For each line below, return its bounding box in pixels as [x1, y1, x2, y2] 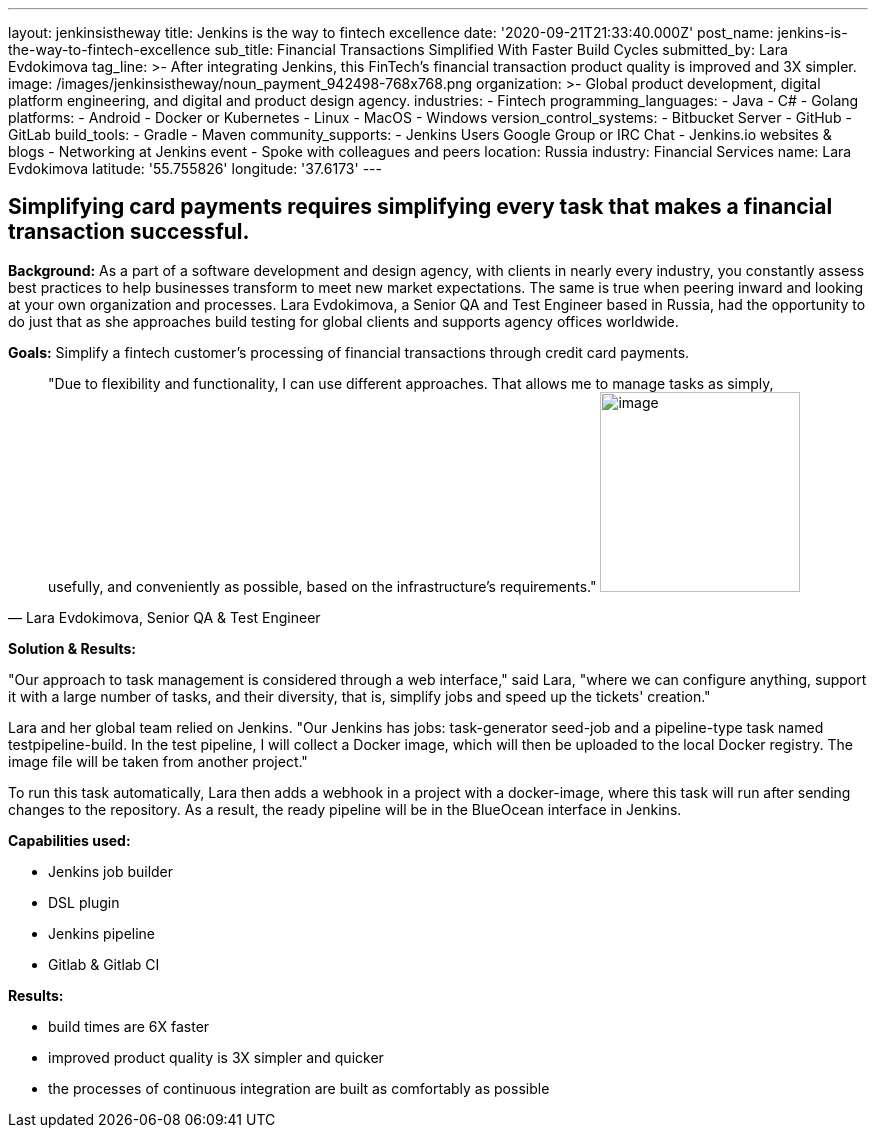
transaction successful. [8, 219, 250, 245]
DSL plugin [48, 893, 120, 911]
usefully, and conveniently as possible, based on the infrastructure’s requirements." [48, 577, 597, 595]
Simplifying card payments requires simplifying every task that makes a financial [8, 194, 833, 220]
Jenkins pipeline [48, 924, 156, 942]
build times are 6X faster [48, 1017, 210, 1035]
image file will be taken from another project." [8, 752, 308, 770]
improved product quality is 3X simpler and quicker [48, 1048, 384, 1066]
